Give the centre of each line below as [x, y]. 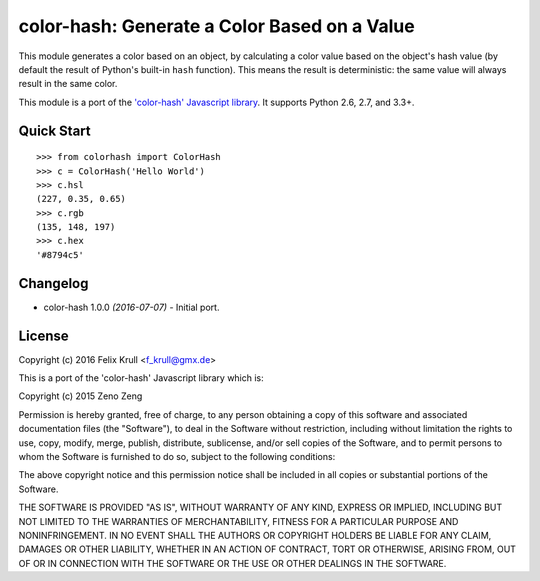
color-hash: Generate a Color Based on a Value [216, 26]
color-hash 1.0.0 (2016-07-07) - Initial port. [131, 307]
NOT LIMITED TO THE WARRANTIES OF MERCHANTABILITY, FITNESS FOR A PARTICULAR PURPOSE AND [238, 521]
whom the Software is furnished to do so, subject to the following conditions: [177, 457]
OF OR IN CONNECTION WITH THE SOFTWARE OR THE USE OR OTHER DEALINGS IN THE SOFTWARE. [232, 563]
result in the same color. [68, 84]
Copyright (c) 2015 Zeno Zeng [80, 396]
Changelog [53, 283]
